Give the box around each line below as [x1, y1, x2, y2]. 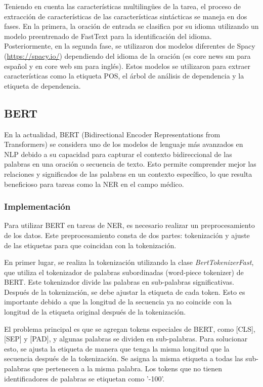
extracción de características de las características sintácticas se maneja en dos [4, 11, 247, 21]
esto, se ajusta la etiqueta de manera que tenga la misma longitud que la [4, 343, 230, 354]
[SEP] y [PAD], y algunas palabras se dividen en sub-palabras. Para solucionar [4, 333, 248, 344]
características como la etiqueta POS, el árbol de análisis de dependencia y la [4, 70, 244, 81]
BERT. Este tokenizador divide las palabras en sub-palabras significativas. [4, 277, 234, 287]
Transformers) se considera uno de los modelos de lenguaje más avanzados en [4, 139, 243, 149]
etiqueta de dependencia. [4, 80, 81, 91]
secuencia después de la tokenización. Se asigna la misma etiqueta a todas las [4, 353, 243, 364]
